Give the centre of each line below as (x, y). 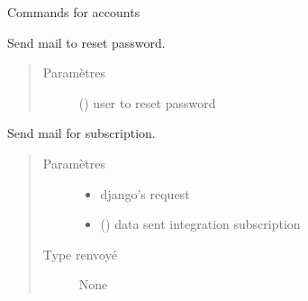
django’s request (145, 193)
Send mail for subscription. (82, 133)
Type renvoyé (80, 254)
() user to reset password (147, 102)
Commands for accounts (74, 12)
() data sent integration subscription (200, 224)
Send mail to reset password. (86, 42)
